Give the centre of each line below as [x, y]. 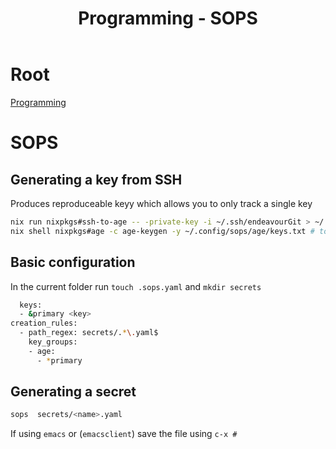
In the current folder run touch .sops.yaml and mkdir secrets [136, 286]
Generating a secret [73, 392]
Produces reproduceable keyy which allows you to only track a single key [161, 203]
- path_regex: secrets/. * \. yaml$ [89, 333]
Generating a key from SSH [96, 179]
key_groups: [53, 342]
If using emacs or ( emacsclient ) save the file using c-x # [124, 434]
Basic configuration [73, 262]
